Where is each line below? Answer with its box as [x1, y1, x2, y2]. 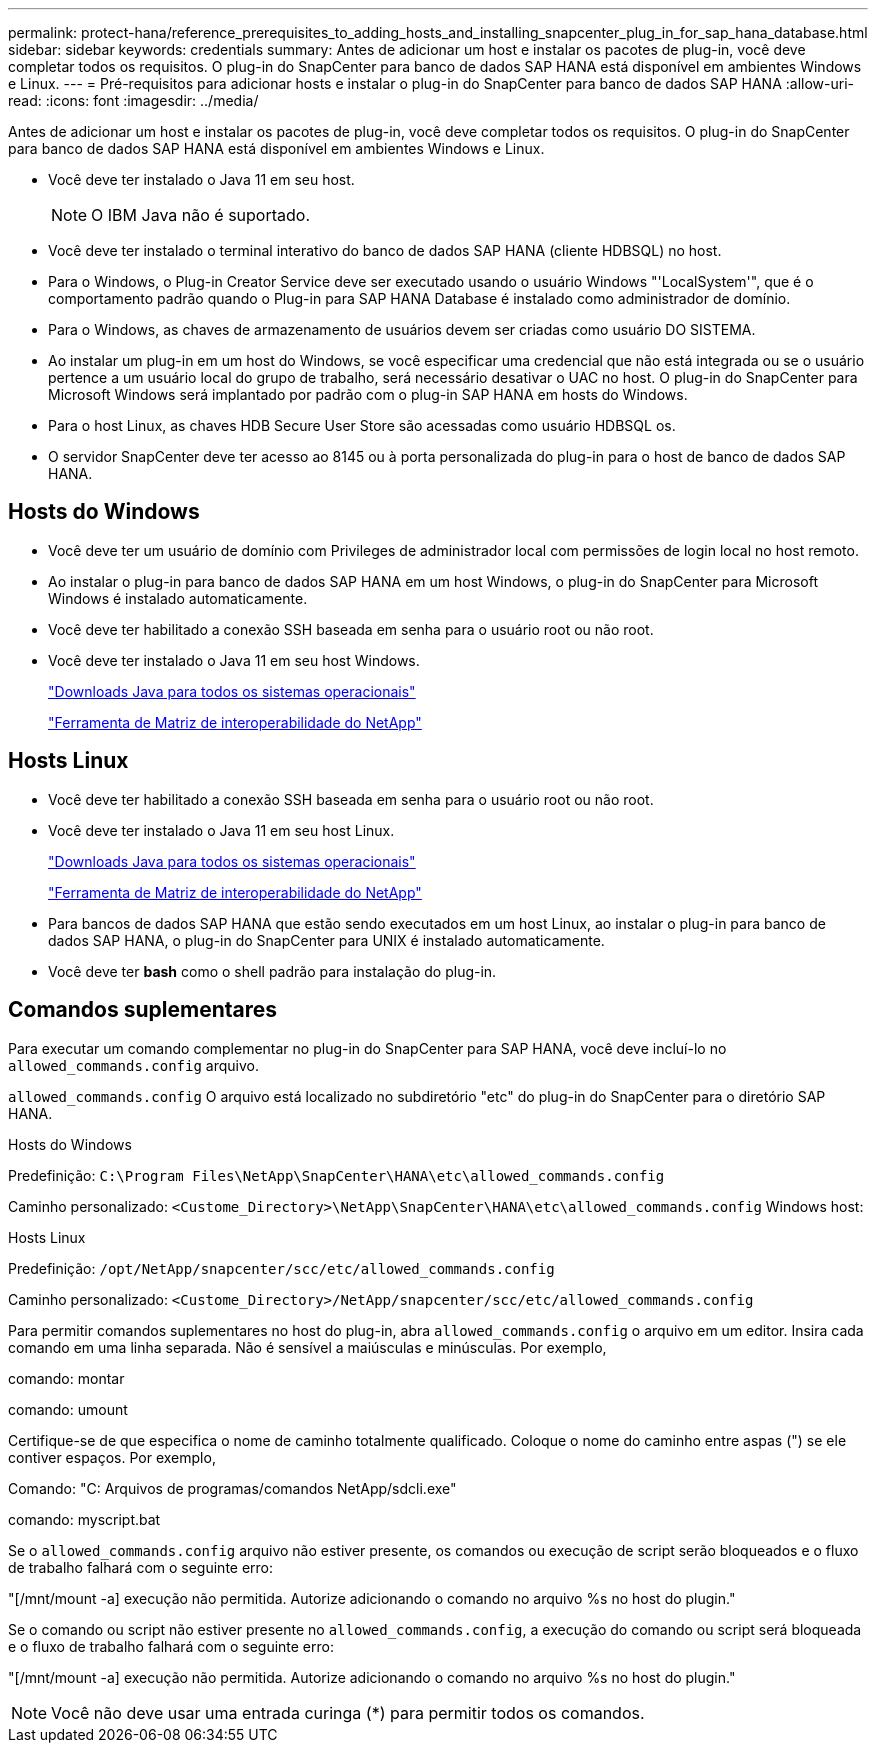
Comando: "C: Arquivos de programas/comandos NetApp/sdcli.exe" [8, 1479, 457, 1497]
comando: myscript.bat [8, 1510, 161, 1528]
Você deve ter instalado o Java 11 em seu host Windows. [48, 651, 420, 669]
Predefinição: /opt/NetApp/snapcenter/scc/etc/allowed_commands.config [8, 1259, 555, 1277]
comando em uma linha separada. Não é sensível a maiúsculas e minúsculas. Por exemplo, [8, 1338, 607, 1356]
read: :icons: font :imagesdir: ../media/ [8, 92, 259, 109]
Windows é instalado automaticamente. [48, 589, 308, 607]
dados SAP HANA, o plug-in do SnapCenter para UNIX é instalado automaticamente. [48, 931, 605, 949]
